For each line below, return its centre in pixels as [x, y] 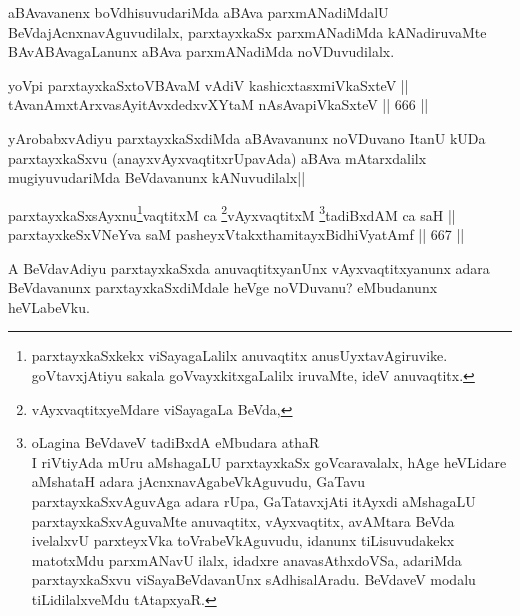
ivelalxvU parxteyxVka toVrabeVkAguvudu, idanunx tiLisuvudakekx [243, 540]
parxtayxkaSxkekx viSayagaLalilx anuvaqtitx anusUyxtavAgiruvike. [239, 355]
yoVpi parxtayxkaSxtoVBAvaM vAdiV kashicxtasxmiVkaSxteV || [208, 84]
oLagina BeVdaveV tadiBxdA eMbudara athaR [175, 442]
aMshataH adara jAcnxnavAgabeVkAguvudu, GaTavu [198, 481]
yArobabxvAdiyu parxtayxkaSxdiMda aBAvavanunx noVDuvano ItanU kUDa [247, 137]
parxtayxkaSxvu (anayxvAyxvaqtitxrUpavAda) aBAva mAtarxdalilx [217, 157]
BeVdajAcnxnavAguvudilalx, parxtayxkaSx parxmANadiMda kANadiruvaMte [247, 31]
